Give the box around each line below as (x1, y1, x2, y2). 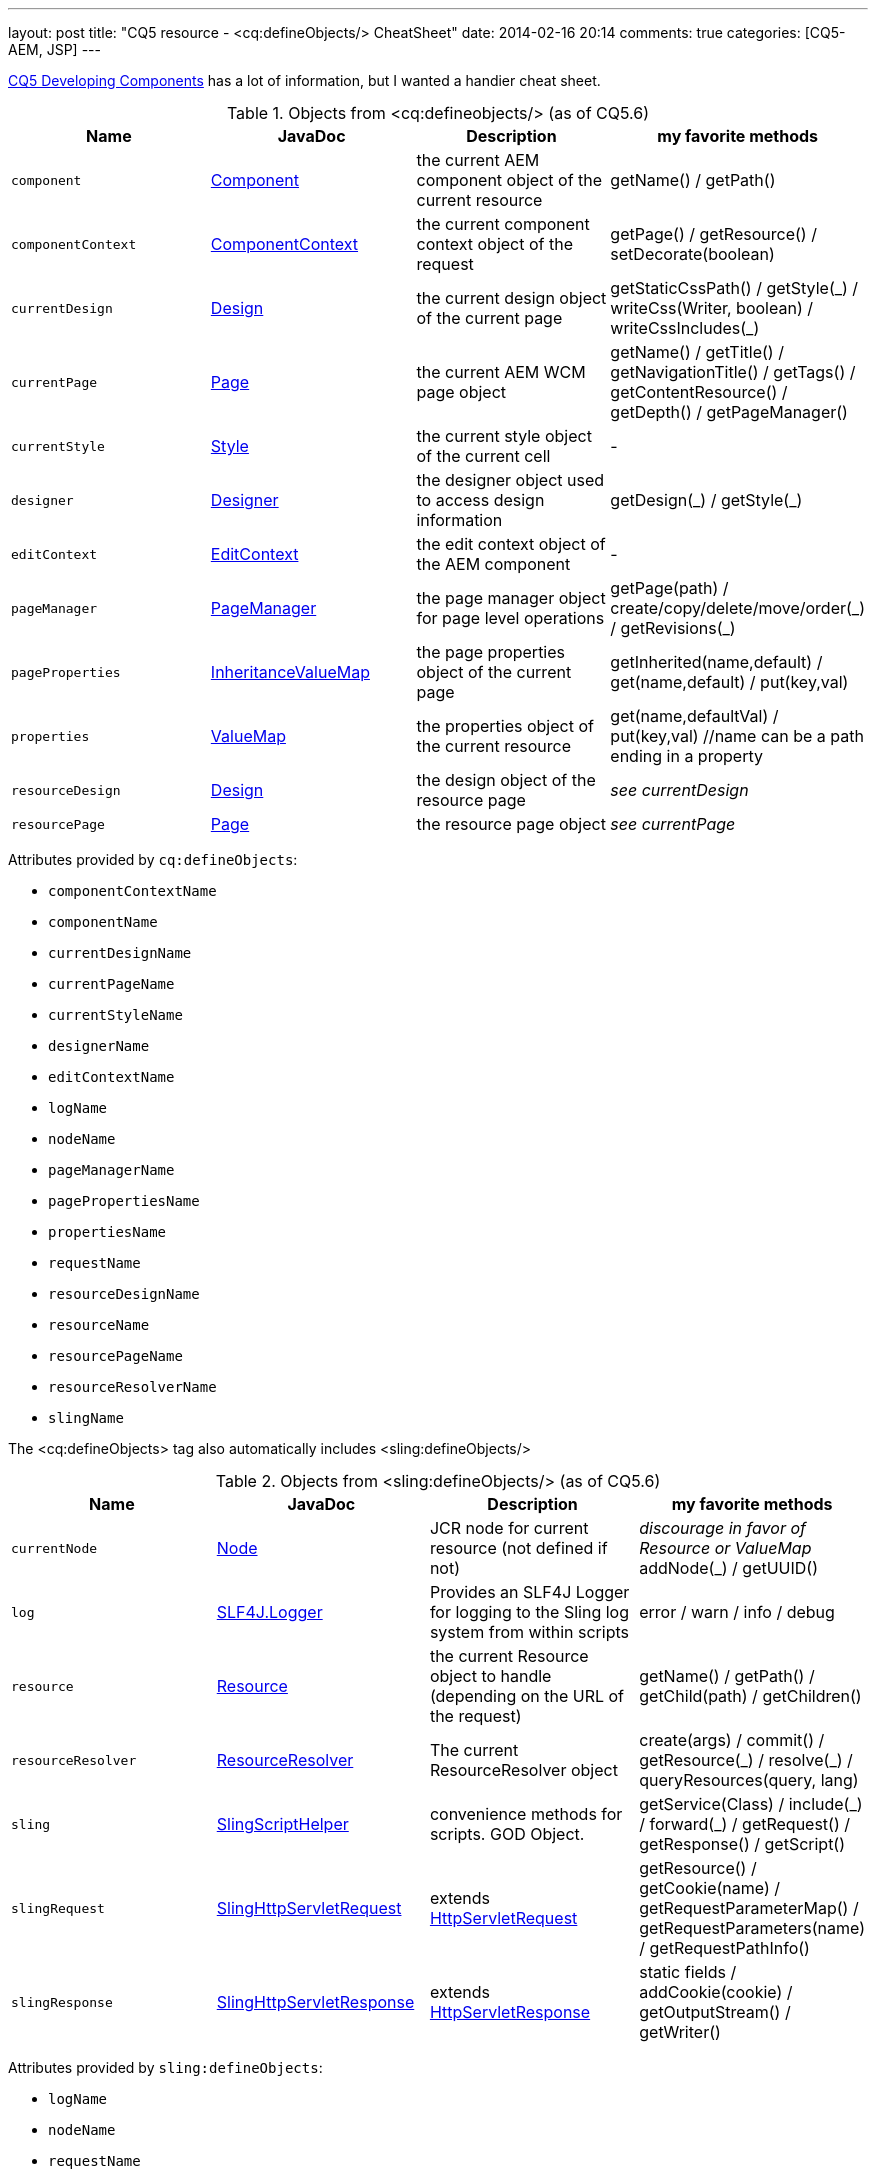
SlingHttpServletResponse (216, 1992, 415, 2012)
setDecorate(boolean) (610, 244, 775, 264)
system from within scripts (429, 1622, 629, 1642)
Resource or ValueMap (639, 1538, 812, 1558)
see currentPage (610, 814, 736, 834)
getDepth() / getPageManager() (610, 402, 848, 422)
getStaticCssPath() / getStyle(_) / (610, 278, 859, 298)
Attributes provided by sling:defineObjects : (8, 2059, 323, 2076)
